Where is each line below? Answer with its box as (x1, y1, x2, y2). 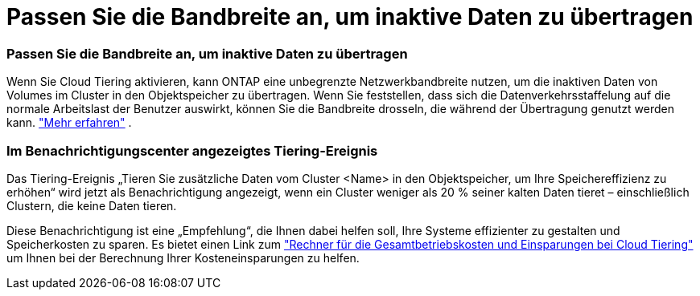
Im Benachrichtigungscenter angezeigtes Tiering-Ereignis (6, 142, 378, 159)
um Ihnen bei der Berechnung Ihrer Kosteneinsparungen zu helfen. (6, 250, 360, 265)
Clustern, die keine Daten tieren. (6, 198, 177, 213)
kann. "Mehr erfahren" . (6, 116, 132, 130)
